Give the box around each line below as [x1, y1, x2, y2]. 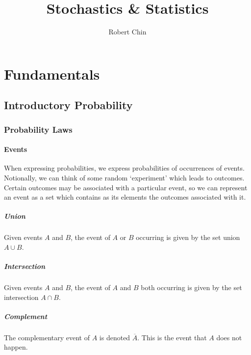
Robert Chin [108, 27, 147, 37]
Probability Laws [4, 123, 73, 135]
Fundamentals [4, 63, 100, 84]
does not [216, 332, 242, 342]
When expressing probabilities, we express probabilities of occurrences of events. [4, 163, 245, 173]
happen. [4, 342, 28, 352]
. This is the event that [137, 332, 207, 342]
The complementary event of [4, 332, 90, 342]
